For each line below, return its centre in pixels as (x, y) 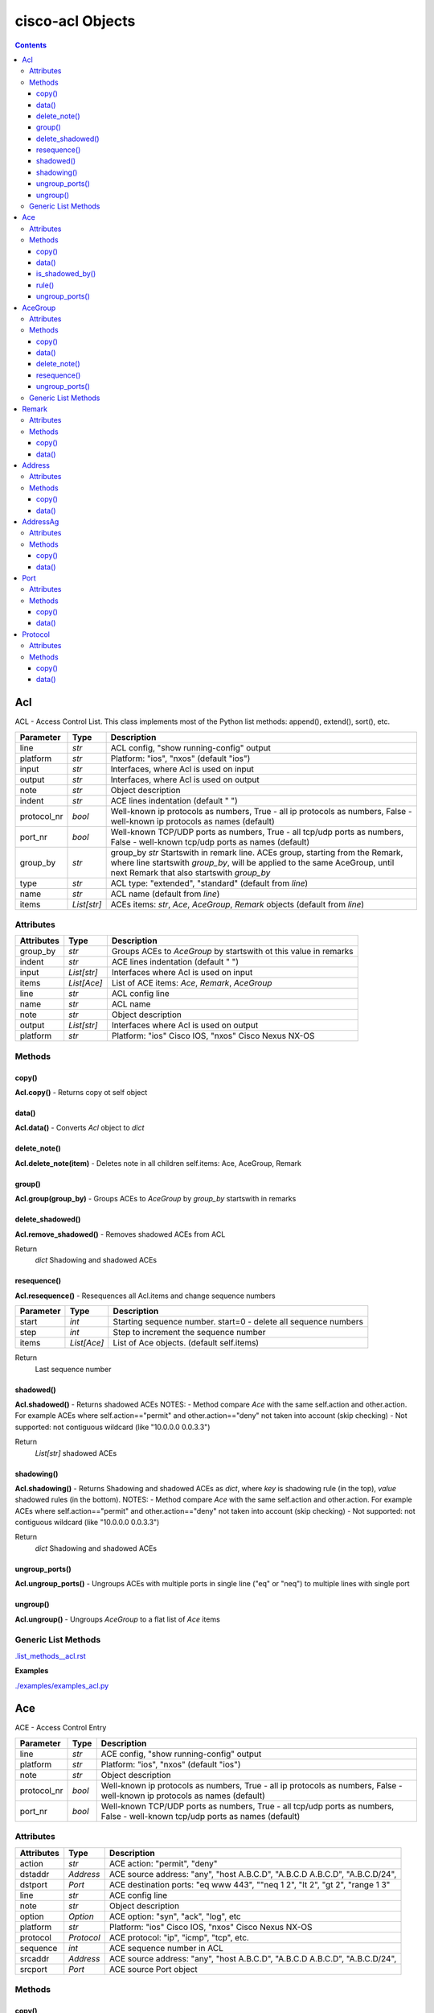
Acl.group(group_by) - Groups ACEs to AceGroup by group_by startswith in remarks (156, 1199)
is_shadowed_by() (66, 274)
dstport (34, 1884)
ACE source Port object (154, 1969)
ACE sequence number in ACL (166, 1948)
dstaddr (35, 1874)
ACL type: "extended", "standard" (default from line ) (209, 883)
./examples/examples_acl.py (62, 1685)
